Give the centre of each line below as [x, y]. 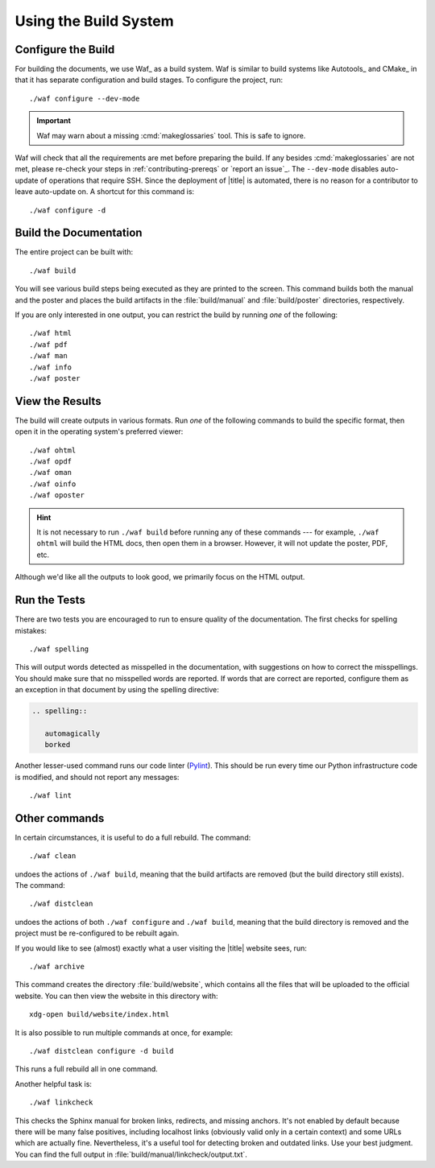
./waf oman [51, 473]
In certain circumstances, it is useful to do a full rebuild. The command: [133, 837]
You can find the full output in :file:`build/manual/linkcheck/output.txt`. [131, 1154]
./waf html [51, 333]
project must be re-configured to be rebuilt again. [97, 933]
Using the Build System [95, 21]
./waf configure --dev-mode [85, 98]
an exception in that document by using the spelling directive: [117, 690]
